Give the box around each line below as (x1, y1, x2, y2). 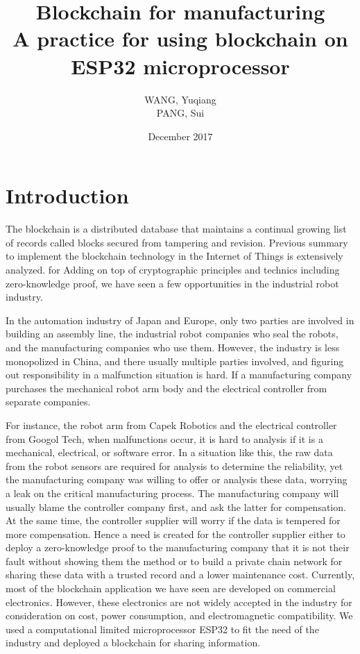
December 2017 (148, 128, 213, 143)
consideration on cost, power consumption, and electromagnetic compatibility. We (6, 608, 353, 623)
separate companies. (6, 394, 91, 409)
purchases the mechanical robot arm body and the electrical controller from (6, 380, 327, 395)
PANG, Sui (156, 106, 205, 120)
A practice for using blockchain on (12, 24, 348, 53)
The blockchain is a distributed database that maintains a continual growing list (6, 221, 347, 236)
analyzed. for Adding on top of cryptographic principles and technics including (6, 262, 340, 276)
